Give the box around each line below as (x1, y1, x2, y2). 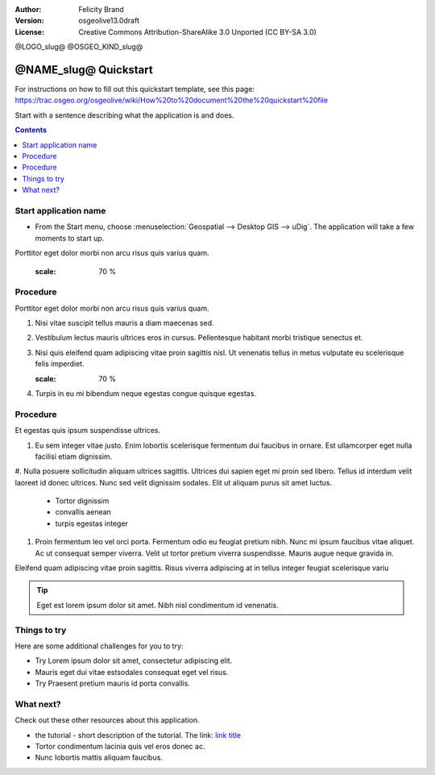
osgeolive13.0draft (78, 16, 140, 26)
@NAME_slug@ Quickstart (14, 63, 153, 77)
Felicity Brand (78, 5, 124, 14)
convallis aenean (55, 507, 112, 517)
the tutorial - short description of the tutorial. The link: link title (35, 730, 242, 740)
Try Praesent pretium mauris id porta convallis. (35, 678, 191, 689)
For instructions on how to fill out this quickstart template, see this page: (14, 85, 255, 94)
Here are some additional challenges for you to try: (14, 641, 184, 651)
